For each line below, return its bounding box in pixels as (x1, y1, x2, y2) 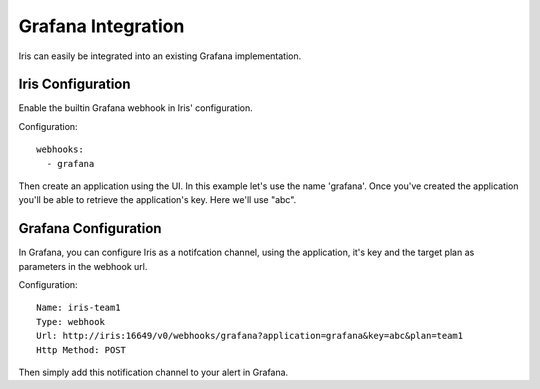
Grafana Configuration (18, 220, 162, 237)
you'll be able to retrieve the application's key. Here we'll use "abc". (18, 194, 297, 206)
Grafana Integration (18, 15, 185, 37)
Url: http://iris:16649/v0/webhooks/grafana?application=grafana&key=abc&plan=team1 (36, 330, 464, 342)
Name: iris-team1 (36, 302, 121, 314)
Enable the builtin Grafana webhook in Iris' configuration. (18, 102, 254, 114)
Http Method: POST (36, 344, 127, 355)
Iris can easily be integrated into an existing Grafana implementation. (18, 50, 302, 62)
